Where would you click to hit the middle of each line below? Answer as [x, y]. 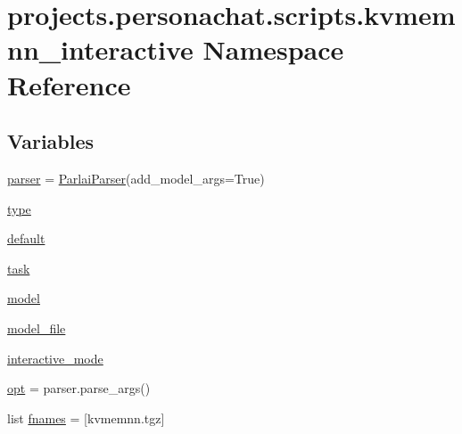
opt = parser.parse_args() [79, 388]
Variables [51, 141]
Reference [69, 84]
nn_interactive [100, 49]
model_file [37, 328]
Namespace [273, 49]
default [26, 238]
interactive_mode [55, 358]
